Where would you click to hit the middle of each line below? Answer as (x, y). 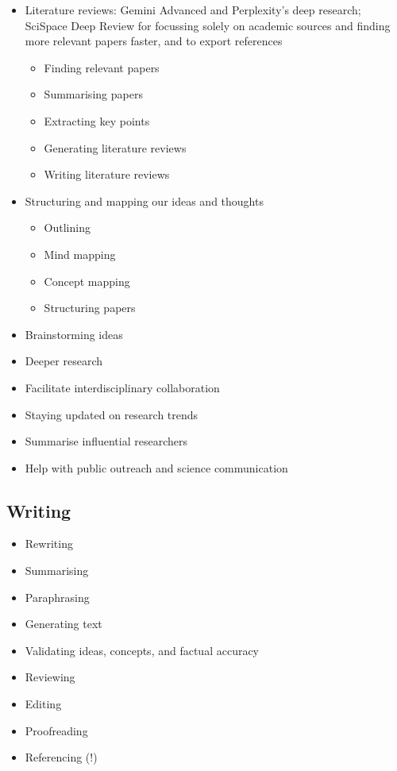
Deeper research (64, 361)
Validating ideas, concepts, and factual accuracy (142, 650)
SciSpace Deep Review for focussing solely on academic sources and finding (208, 25)
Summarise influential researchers (106, 441)
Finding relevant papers (102, 67)
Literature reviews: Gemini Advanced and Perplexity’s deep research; (193, 10)
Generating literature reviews (115, 147)
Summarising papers (93, 94)
